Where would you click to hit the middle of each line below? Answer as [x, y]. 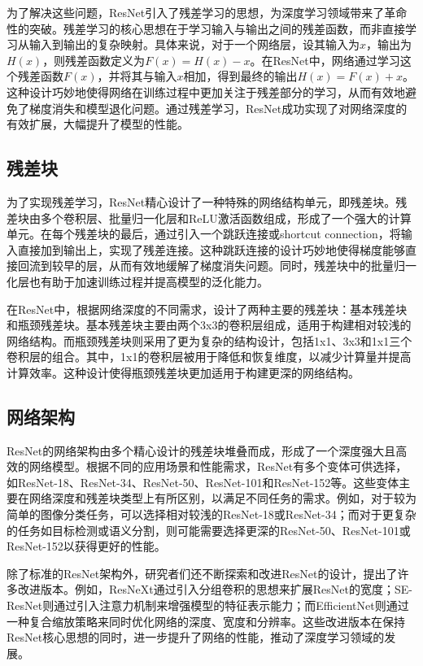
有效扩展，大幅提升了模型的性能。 [98, 124]
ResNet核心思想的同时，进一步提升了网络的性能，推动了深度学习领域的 [196, 637]
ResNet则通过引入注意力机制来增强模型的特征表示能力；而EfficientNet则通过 [208, 605]
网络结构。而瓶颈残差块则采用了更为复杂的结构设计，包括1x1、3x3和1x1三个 [209, 340]
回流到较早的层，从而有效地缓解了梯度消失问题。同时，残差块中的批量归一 [217, 266]
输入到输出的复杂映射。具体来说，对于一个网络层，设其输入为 [194, 44]
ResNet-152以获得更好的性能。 [86, 546]
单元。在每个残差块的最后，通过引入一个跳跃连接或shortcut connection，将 [204, 234]
